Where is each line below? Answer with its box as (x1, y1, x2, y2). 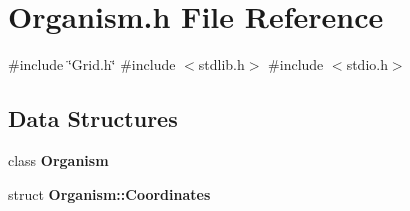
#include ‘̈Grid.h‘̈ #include (8, 54, 176, 75)
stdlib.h (198, 54, 245, 75)
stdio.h (346, 54, 388, 75)
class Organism (8, 149, 109, 170)
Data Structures (8, 103, 178, 134)
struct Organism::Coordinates (8, 183, 211, 204)
